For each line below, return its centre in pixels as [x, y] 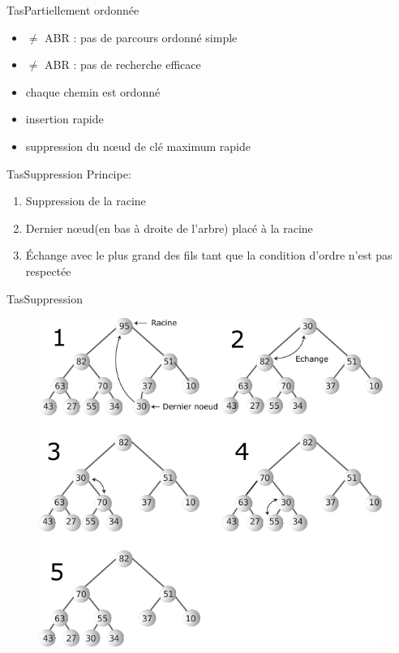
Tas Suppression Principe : [69, 173]
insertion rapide [64, 119]
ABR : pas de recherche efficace [123, 64]
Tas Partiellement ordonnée [73, 10]
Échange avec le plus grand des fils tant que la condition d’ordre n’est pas [209, 255]
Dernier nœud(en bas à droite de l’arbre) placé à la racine [169, 228]
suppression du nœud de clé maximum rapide [138, 146]
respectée [48, 271]
